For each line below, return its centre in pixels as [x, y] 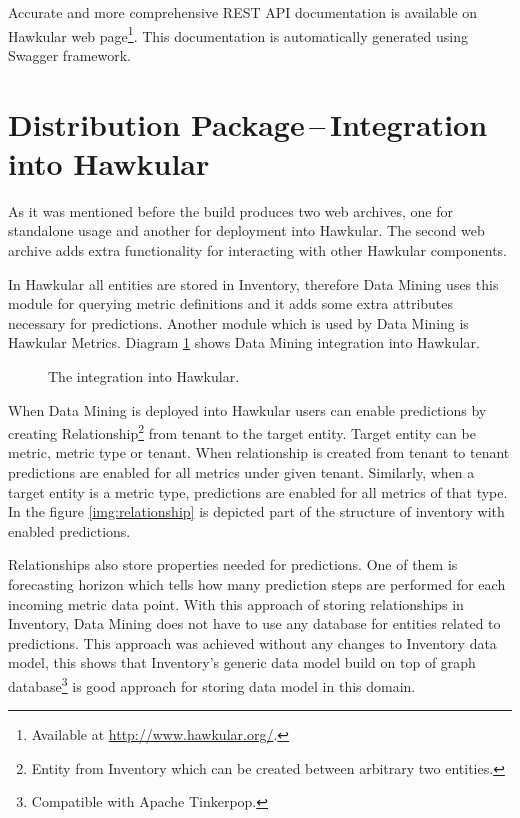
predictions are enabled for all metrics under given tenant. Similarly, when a [241, 471]
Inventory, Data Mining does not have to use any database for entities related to [254, 623]
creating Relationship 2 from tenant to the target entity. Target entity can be [242, 431]
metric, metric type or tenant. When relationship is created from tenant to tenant [259, 452]
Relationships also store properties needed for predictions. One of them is [233, 564]
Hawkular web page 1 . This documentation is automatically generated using [238, 34]
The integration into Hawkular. [144, 375]
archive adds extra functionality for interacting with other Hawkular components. [257, 249]
